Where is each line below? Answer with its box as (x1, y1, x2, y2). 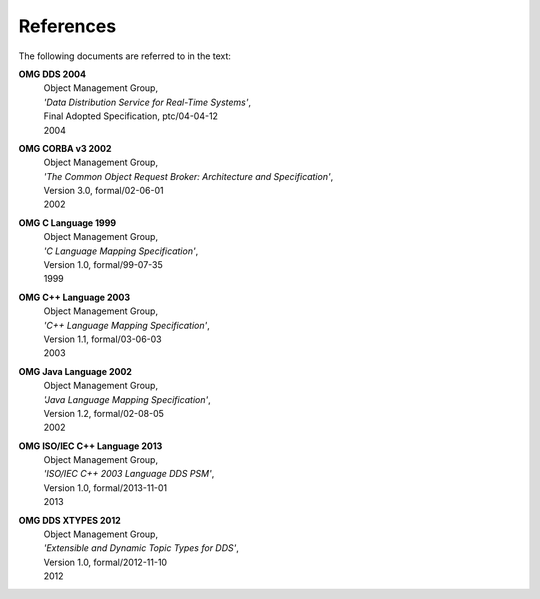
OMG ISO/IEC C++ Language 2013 (18, 440, 163, 452)
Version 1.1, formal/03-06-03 (43, 333, 162, 345)
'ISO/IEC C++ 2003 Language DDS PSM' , (43, 468, 215, 480)
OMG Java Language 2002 (18, 365, 132, 377)
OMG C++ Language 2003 (18, 291, 131, 303)
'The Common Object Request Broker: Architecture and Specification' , (43, 170, 334, 182)
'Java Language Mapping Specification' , (43, 393, 211, 405)
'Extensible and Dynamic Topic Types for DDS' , (43, 542, 240, 554)
